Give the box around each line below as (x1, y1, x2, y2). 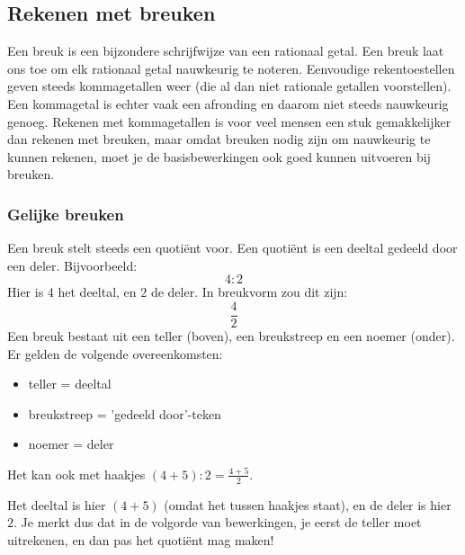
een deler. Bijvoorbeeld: (7, 255, 138, 274)
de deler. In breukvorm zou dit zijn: (150, 282, 348, 301)
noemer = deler (28, 434, 114, 453)
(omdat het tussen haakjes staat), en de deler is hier (164, 495, 452, 514)
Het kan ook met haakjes (7, 464, 146, 483)
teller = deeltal (28, 374, 112, 393)
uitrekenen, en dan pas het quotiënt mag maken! (7, 531, 274, 549)
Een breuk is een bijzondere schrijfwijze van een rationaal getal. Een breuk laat (7, 41, 444, 60)
